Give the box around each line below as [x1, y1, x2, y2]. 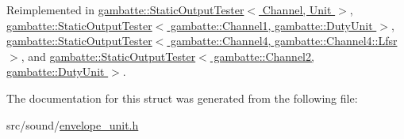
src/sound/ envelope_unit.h [6, 116, 139, 133]
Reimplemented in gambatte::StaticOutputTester [6, 2, 244, 17]
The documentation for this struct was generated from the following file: [6, 89, 358, 106]
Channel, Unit [262, 2, 332, 17]
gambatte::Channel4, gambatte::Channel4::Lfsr [171, 32, 398, 49]
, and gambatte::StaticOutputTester [21, 47, 196, 64]
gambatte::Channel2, [214, 47, 314, 64]
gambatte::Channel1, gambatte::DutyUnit [171, 17, 373, 33]
